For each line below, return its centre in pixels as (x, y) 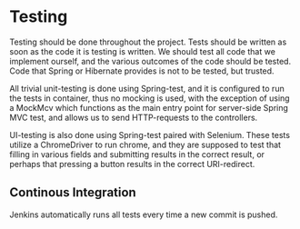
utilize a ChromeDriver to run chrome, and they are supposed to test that (145, 144)
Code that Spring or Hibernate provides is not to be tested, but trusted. (142, 71)
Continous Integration (73, 193)
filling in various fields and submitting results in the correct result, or (137, 154)
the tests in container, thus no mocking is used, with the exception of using (150, 98)
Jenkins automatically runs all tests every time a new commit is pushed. (144, 214)
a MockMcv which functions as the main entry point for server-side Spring (149, 107)
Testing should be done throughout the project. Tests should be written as (148, 42)
